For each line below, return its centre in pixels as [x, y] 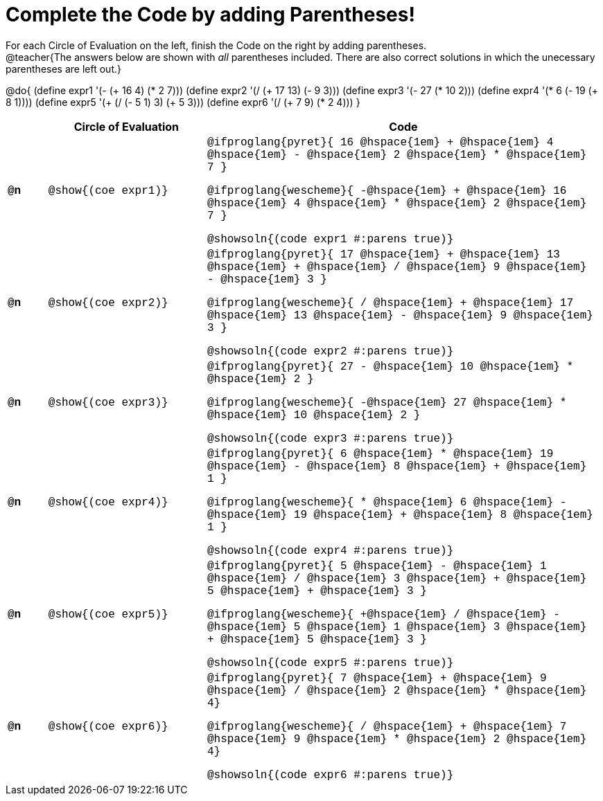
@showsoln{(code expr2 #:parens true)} [330, 351]
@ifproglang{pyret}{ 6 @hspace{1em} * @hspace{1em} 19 [380, 454]
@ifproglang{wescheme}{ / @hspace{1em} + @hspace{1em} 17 [390, 303]
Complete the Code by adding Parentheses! [210, 15]
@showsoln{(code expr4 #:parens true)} [330, 551]
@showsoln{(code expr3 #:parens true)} [330, 439]
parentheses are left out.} [63, 69]
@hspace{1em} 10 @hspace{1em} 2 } [314, 415]
